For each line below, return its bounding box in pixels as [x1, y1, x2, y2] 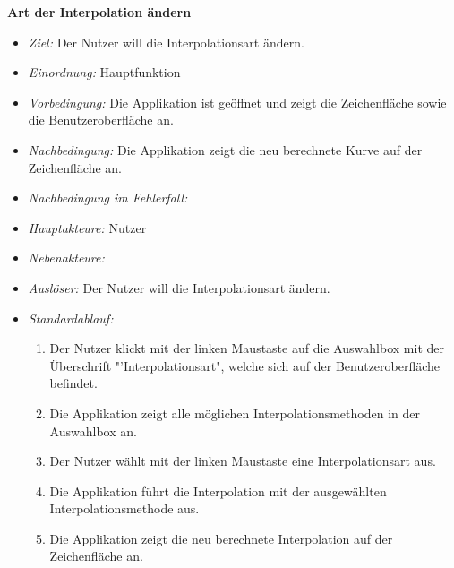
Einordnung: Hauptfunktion [28, 63, 181, 82]
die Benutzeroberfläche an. [28, 110, 174, 129]
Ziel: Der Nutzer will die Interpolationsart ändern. [28, 32, 304, 51]
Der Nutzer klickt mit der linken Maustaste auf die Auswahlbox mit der [49, 339, 445, 357]
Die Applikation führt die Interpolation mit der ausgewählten [49, 481, 387, 500]
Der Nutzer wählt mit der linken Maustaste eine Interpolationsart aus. [49, 452, 436, 470]
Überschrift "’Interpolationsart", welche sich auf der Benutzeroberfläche [49, 356, 441, 374]
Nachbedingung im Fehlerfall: [28, 188, 188, 207]
